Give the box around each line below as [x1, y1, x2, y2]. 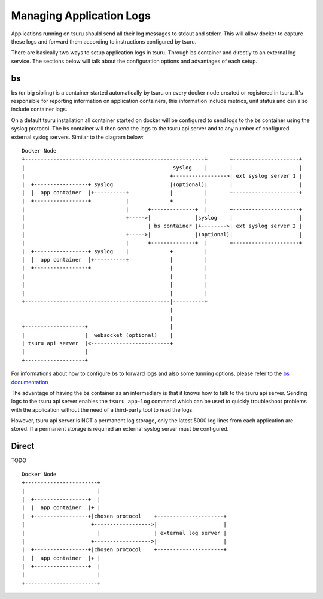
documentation [11, 378, 49, 385]
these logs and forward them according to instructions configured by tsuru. [11, 38, 197, 45]
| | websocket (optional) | [22, 332, 173, 338]
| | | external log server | [22, 530, 227, 536]
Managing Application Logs [11, 9, 151, 22]
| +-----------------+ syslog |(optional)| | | [22, 181, 303, 188]
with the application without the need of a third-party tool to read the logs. [11, 406, 194, 413]
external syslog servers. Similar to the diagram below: [11, 133, 144, 141]
